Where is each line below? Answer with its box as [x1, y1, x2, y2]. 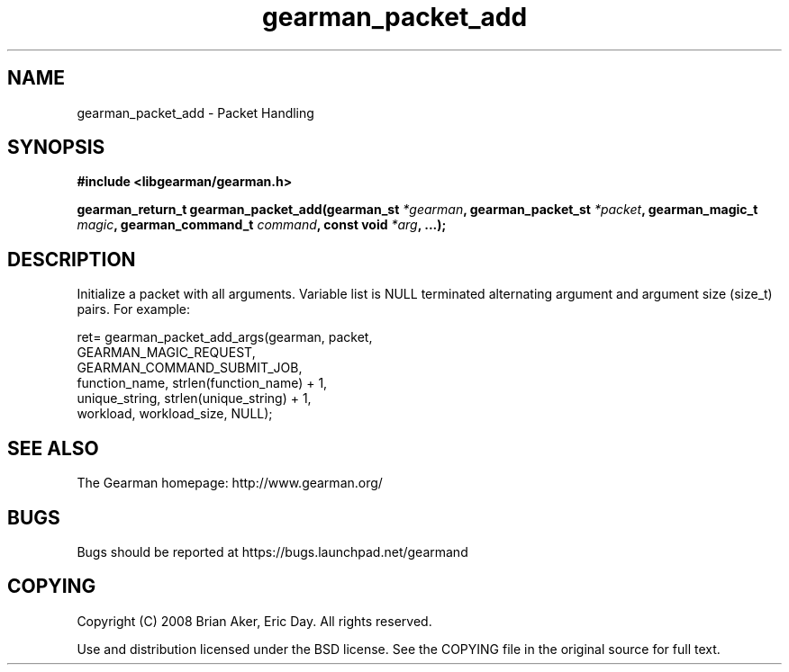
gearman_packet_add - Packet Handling [77, 104, 314, 121]
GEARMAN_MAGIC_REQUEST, [77, 345, 256, 361]
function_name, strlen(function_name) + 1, [77, 375, 328, 391]
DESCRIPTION [7, 247, 136, 271]
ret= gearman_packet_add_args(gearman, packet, [77, 329, 373, 345]
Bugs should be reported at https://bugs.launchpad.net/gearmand [77, 543, 468, 560]
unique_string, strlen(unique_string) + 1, [77, 390, 312, 407]
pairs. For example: [77, 301, 191, 318]
